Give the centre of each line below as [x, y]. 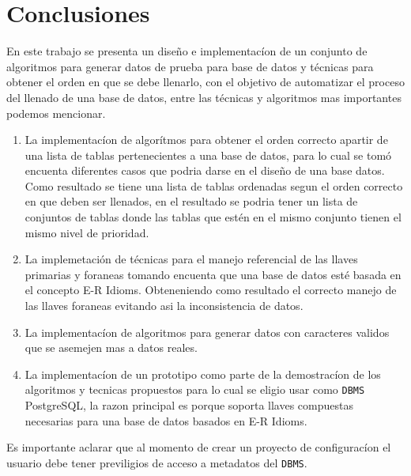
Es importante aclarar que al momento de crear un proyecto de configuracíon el [199, 447]
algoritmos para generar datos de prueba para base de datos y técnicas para [190, 66]
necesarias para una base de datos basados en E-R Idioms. [166, 420]
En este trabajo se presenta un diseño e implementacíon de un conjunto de [187, 51]
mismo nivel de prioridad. [87, 232]
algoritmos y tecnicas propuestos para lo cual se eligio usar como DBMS [195, 389]
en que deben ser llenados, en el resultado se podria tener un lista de [191, 201]
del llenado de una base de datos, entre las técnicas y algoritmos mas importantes [204, 97]
